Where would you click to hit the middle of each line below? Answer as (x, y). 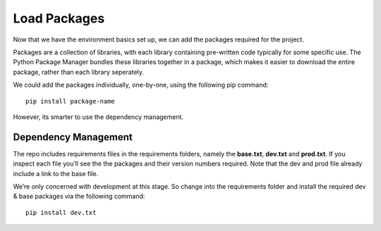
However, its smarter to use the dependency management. (98, 117)
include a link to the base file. (56, 173)
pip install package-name (71, 101)
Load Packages (59, 18)
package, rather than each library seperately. (79, 72)
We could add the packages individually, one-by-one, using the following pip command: (141, 85)
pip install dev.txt (61, 212)
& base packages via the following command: (79, 196)
